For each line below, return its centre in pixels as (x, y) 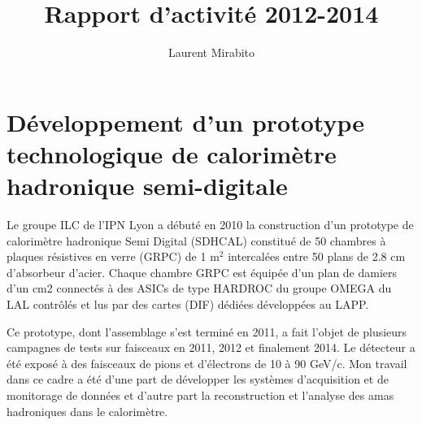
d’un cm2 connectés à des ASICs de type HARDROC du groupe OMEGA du (199, 288)
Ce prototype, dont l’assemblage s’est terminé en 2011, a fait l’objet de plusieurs (207, 331)
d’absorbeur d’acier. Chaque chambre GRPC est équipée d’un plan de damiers (202, 272)
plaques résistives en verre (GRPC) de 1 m (113, 256)
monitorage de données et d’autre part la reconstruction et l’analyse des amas (200, 395)
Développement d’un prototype (185, 121)
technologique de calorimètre (172, 153)
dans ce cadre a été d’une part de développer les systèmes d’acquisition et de (198, 379)
